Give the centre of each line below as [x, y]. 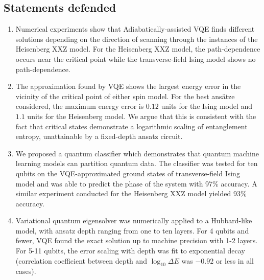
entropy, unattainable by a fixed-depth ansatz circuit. [99, 136]
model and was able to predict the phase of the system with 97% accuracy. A [136, 183]
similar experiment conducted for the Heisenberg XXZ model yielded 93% [131, 193]
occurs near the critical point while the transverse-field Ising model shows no [136, 59]
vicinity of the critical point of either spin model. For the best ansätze [125, 96]
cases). [26, 271]
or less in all [235, 260]
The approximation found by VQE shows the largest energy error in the [128, 86]
